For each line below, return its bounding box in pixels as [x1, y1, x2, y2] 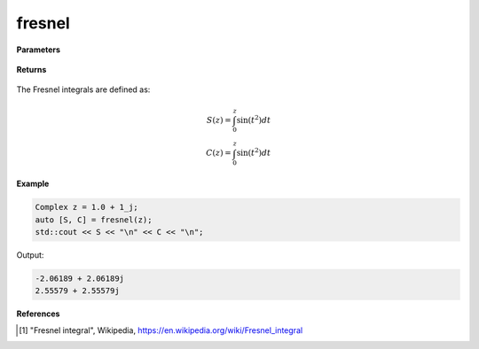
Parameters [16, 44, 61, 55]
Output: [16, 249, 44, 260]
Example [16, 178, 50, 190]
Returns [16, 64, 47, 74]
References [16, 308, 60, 319]
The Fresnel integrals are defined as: [16, 84, 151, 95]
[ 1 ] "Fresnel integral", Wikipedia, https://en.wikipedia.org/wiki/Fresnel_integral [19, 324, 303, 336]
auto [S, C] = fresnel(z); [35, 214, 153, 225]
